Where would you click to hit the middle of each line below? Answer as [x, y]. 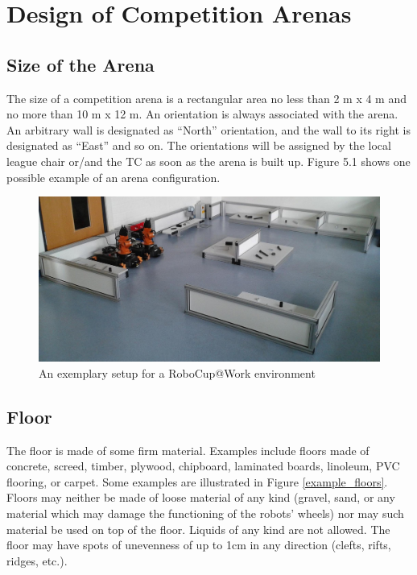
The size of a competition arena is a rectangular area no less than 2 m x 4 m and [207, 98]
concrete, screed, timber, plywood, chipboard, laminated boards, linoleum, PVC [203, 466]
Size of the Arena [81, 64]
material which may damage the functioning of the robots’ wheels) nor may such [205, 513]
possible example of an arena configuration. [114, 177]
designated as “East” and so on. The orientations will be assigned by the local [199, 145]
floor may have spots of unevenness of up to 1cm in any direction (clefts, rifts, [199, 545]
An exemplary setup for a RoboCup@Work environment [177, 372]
